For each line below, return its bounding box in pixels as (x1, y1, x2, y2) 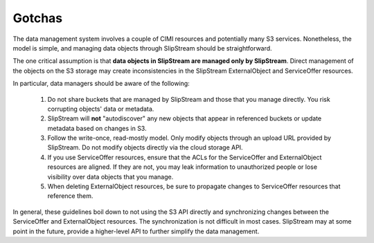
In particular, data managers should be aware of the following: (12, 80, 190, 88)
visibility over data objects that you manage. (47, 172, 174, 181)
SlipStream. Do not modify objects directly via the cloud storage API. (47, 143, 243, 152)
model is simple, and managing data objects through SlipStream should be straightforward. (12, 44, 273, 52)
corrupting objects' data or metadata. (47, 105, 154, 113)
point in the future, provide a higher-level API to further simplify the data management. (12, 227, 260, 235)
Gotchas (12, 10, 63, 26)
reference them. (47, 192, 93, 200)
